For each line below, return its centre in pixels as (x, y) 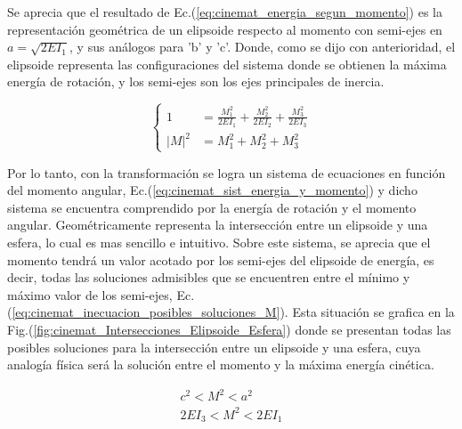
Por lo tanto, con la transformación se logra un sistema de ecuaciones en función (227, 172)
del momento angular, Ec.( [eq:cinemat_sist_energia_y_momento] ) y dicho (212, 190)
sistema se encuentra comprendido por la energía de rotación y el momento (212, 207)
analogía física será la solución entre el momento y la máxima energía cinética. (221, 364)
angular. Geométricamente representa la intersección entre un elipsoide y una (218, 225)
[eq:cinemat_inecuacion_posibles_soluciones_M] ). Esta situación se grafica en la (233, 312)
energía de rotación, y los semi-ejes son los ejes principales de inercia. (196, 81)
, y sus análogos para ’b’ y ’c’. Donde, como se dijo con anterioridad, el (263, 47)
